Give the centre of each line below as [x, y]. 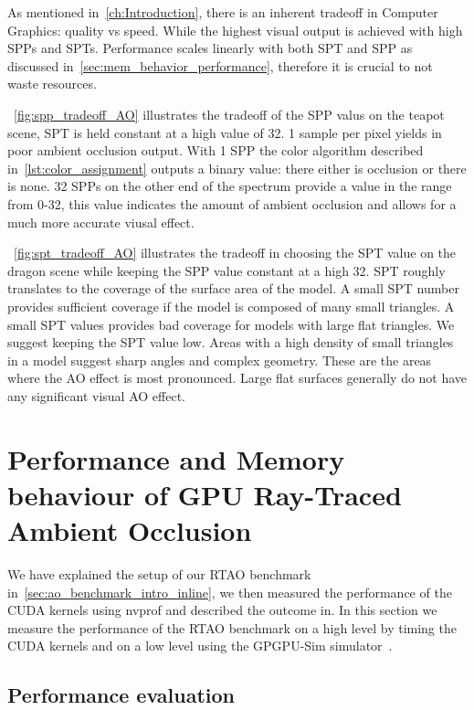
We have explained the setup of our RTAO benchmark [159, 573]
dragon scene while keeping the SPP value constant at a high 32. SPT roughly [226, 270]
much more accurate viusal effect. [101, 222]
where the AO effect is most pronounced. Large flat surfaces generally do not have [237, 378]
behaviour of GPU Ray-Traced [205, 494]
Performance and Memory [176, 458]
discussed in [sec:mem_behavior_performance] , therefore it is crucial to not [220, 65]
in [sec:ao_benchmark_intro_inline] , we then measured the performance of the [230, 592]
